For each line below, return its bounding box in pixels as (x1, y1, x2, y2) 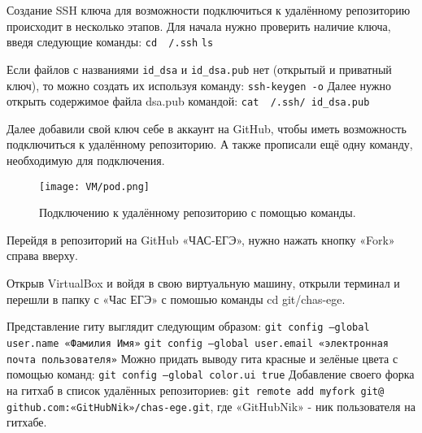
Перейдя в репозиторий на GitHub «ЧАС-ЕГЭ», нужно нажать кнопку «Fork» (7, 231, 395, 248)
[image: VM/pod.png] (39, 180, 150, 193)
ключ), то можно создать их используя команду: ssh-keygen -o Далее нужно (7, 76, 392, 93)
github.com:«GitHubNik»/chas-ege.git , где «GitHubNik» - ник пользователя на (7, 397, 415, 414)
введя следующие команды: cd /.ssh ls (7, 33, 214, 50)
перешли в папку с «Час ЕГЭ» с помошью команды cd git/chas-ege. (7, 290, 346, 307)
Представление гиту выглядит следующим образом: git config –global (7, 318, 370, 335)
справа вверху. (7, 247, 78, 264)
